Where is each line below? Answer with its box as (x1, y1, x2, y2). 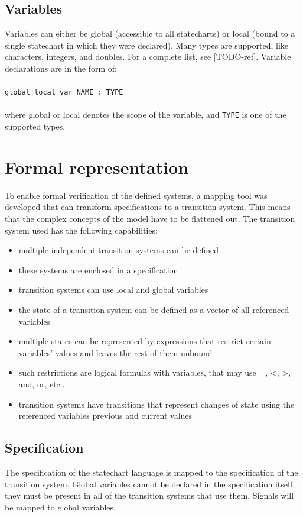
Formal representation (5, 154, 189, 179)
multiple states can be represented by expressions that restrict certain (18, 335, 271, 347)
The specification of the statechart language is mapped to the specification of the (5, 466, 298, 478)
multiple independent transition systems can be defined (18, 244, 219, 256)
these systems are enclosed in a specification (18, 263, 178, 276)
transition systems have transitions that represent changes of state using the (18, 398, 295, 410)
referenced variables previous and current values (18, 409, 193, 422)
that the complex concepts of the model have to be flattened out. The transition (5, 212, 295, 224)
